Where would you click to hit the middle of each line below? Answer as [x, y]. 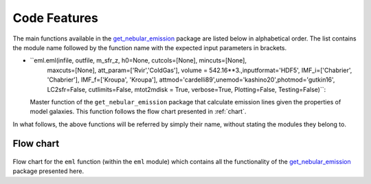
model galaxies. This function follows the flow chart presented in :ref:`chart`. [138, 112]
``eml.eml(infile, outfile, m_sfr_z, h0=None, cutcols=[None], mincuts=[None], [138, 60]
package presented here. [48, 171]
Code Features [56, 18]
